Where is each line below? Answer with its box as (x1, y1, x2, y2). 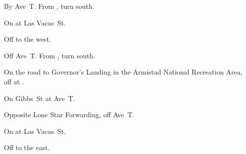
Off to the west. (4, 34, 51, 44)
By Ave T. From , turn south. (4, 1, 94, 11)
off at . (4, 76, 24, 86)
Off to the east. (4, 142, 50, 153)
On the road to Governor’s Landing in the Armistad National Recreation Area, (4, 67, 243, 77)
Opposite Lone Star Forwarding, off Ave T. (4, 109, 135, 120)
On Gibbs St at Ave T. (4, 93, 75, 103)
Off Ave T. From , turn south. (4, 50, 95, 60)
